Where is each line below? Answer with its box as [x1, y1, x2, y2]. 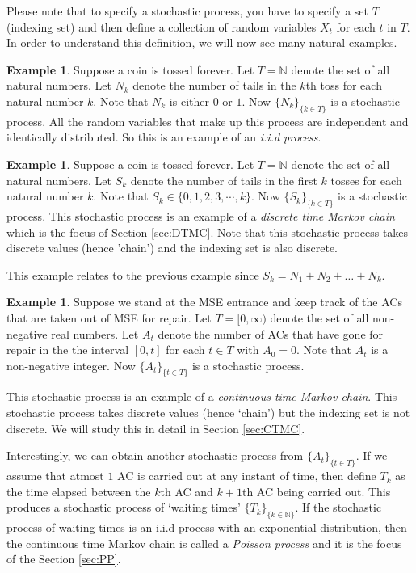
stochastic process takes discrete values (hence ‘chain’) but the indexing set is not [6, 404, 410, 421]
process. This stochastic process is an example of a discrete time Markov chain [6, 207, 395, 224]
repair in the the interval [6, 341, 129, 358]
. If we [355, 447, 388, 464]
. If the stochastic [295, 499, 382, 516]
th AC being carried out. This [242, 482, 391, 499]
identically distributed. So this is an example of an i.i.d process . [6, 129, 321, 145]
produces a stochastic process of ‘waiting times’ [6, 499, 241, 516]
